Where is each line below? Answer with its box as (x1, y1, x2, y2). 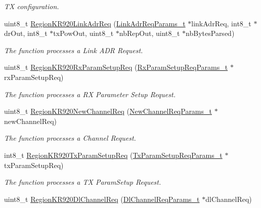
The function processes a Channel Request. (4, 133, 136, 143)
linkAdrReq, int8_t (191, 18, 251, 28)
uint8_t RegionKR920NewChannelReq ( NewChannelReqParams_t (4, 106, 212, 116)
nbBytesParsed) (186, 28, 235, 38)
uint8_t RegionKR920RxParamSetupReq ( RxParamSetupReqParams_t (4, 62, 228, 72)
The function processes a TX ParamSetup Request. (4, 177, 161, 187)
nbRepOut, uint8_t (119, 28, 180, 38)
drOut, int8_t (4, 28, 48, 38)
